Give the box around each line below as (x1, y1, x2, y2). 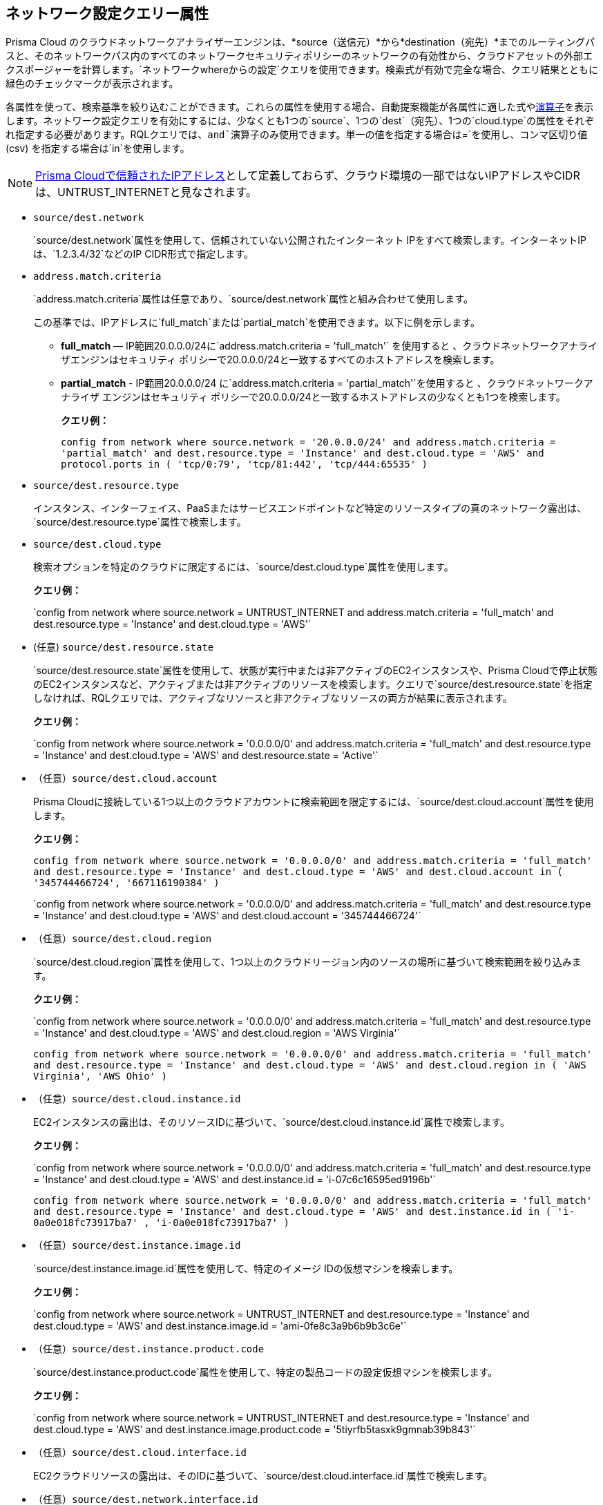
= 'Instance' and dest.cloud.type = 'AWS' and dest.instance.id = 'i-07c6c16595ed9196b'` (33, 1173, 436, 1186)
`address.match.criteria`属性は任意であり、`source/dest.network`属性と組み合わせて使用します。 (33, 293, 473, 305)
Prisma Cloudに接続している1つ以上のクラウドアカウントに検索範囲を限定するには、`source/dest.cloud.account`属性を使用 (33, 796, 594, 808)
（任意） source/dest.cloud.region (33, 932, 212, 945)
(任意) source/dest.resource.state (33, 641, 214, 653)
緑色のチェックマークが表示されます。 (6, 77, 179, 90)
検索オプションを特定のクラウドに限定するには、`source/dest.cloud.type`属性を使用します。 (33, 561, 454, 573)
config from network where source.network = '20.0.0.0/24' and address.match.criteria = (61, 437, 556, 448)
